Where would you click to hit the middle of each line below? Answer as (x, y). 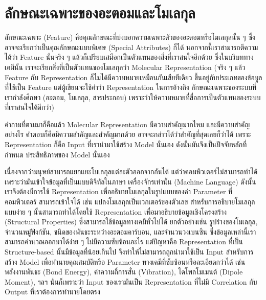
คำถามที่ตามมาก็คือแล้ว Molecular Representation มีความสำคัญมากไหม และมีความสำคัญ (127, 124)
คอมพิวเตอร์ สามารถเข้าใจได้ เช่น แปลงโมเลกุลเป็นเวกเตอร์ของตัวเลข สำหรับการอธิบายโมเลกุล (130, 202)
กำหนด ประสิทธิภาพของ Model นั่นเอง (57, 154)
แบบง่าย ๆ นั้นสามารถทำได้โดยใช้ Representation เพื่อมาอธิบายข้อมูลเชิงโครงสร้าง (116, 211)
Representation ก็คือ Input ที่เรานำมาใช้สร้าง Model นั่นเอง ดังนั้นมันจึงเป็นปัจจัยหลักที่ (126, 144)
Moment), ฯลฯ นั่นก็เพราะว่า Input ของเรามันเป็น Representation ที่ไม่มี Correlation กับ (131, 281)
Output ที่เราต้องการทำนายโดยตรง (52, 292)
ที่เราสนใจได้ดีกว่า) (29, 107)
